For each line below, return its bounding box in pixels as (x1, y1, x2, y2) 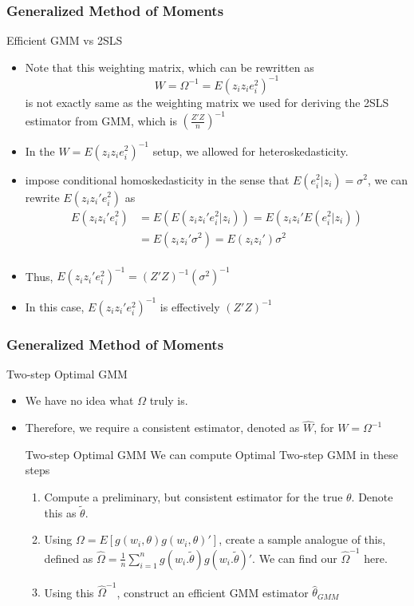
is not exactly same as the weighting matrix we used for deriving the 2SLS (25, 93, 389, 110)
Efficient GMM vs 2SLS (6, 32, 123, 49)
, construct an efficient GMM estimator (116, 584, 309, 600)
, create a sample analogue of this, (219, 531, 386, 548)
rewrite (25, 188, 60, 205)
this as (44, 504, 77, 521)
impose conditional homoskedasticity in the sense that (25, 171, 290, 188)
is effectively (160, 298, 220, 315)
